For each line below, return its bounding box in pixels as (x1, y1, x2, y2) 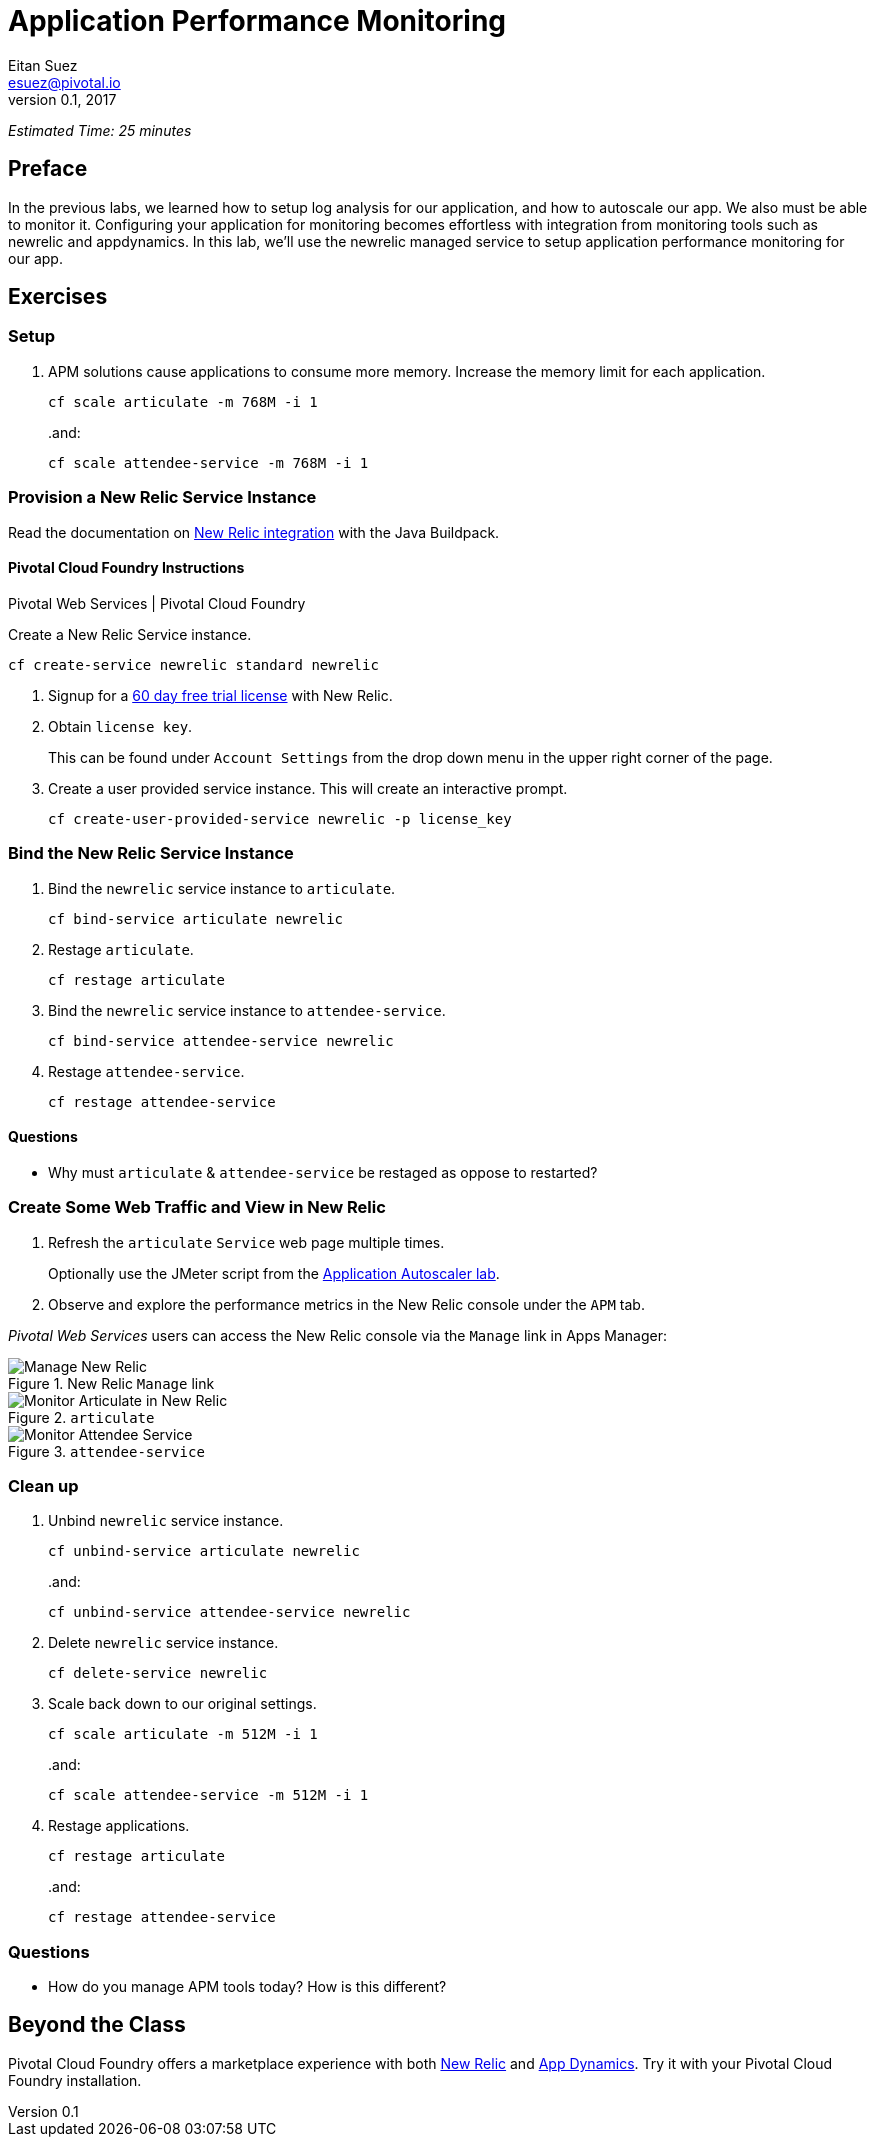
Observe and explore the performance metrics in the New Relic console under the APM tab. (48, 1295, 645, 1313)
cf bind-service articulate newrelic (48, 910, 344, 927)
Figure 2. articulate (8, 1408, 155, 1426)
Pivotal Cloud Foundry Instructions (8, 559, 245, 577)
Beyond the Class (8, 2012, 186, 2038)
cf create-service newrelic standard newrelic (8, 656, 379, 673)
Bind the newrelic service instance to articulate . (48, 879, 396, 897)
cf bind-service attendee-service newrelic (48, 1032, 394, 1049)
